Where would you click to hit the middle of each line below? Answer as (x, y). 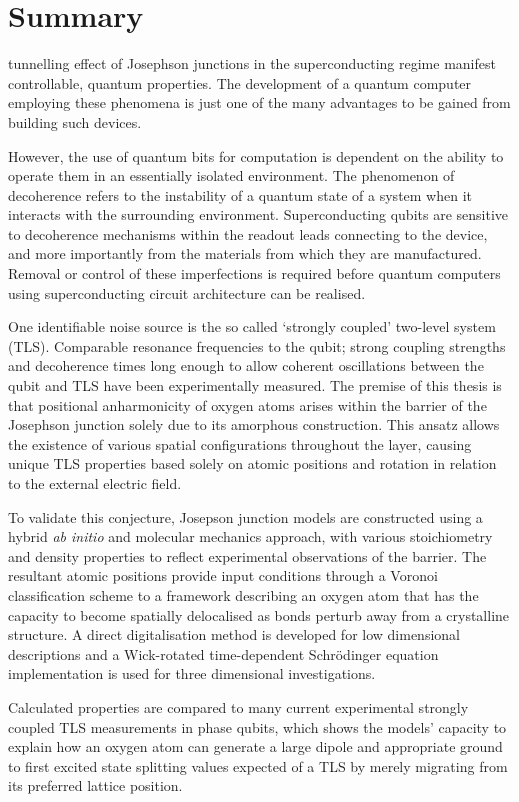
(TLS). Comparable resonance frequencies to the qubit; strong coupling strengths (257, 345)
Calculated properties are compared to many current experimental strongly (238, 706)
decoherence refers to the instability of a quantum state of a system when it (240, 194)
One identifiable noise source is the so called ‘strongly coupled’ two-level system (252, 326)
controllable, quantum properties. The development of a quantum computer (240, 82)
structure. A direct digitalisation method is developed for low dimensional (234, 634)
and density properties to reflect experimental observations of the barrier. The (247, 555)
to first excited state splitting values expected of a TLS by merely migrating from (258, 765)
